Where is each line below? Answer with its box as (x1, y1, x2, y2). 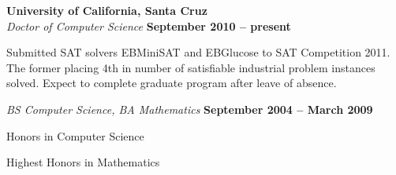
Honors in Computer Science (6, 127, 144, 144)
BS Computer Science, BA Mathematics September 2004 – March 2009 (6, 100, 373, 117)
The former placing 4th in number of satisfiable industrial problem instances (6, 59, 375, 75)
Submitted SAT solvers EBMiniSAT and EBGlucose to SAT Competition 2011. (6, 44, 390, 60)
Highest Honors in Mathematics (6, 154, 160, 170)
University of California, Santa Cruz (6, 2, 207, 18)
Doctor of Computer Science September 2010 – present (6, 17, 291, 34)
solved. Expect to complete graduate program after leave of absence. (6, 75, 337, 91)
